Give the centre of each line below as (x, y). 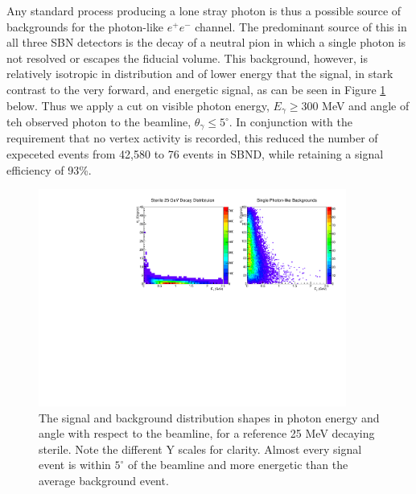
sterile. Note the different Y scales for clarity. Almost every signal (200, 449)
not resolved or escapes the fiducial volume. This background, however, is (187, 58)
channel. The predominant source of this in (301, 26)
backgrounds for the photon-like (85, 26)
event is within (75, 465)
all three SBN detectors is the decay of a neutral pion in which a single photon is (206, 42)
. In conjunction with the (291, 122)
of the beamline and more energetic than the (238, 465)
